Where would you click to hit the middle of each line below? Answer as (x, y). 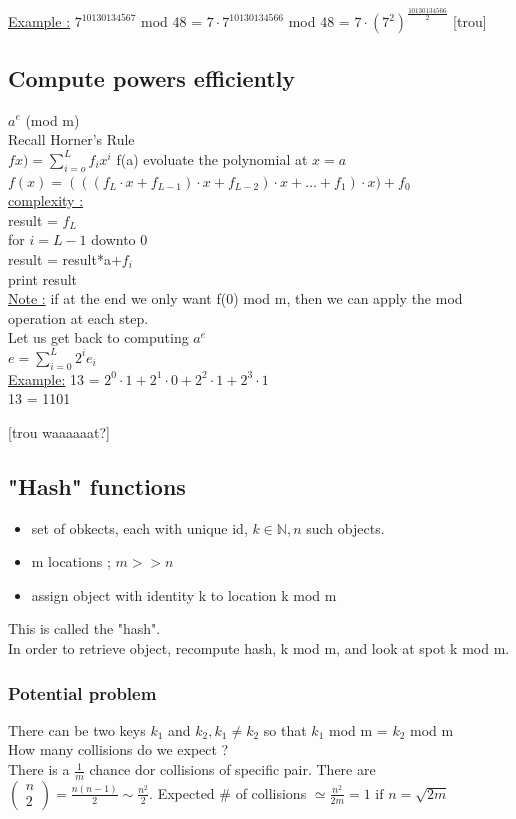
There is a (39, 769)
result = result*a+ (65, 258)
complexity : (46, 200)
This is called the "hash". (84, 628)
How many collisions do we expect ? (118, 749)
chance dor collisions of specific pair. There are (232, 769)
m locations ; (71, 561)
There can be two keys (77, 729)
